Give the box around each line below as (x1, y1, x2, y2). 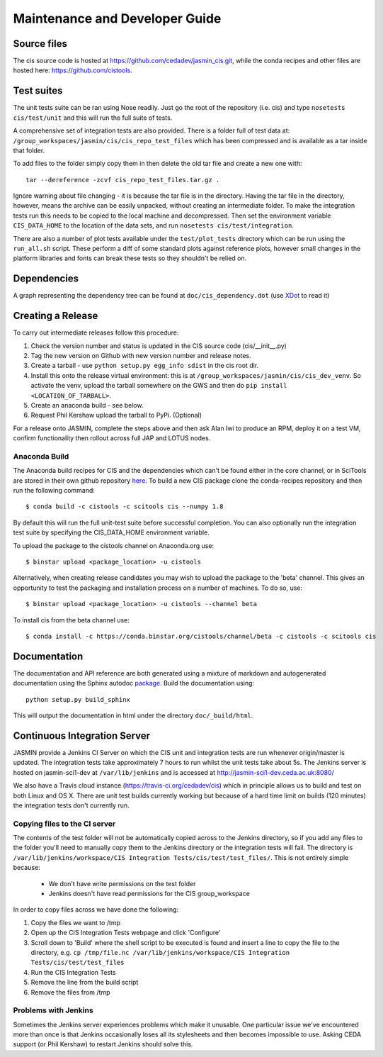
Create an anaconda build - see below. (30, 401, 144, 409)
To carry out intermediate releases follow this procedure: (13, 328, 179, 337)
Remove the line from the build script (30, 978, 139, 987)
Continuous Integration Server (13, 729, 151, 742)
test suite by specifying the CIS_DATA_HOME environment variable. (13, 528, 210, 537)
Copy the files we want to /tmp (30, 918, 120, 927)
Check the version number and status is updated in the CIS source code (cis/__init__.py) (30, 341, 287, 350)
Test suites (13, 85, 63, 97)
